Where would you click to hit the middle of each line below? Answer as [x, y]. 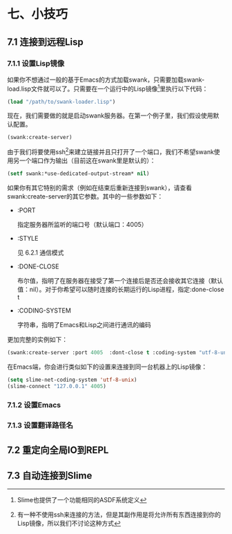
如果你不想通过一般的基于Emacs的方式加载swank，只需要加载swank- [106, 80]
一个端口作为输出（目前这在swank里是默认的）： [87, 160]
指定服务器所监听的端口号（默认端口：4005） [82, 224]
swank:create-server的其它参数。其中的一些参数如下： [85, 196]
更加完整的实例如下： [37, 339]
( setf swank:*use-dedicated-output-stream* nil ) [78, 174]
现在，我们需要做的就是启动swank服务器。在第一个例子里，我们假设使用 [110, 116]
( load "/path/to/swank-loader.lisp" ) [61, 102]
